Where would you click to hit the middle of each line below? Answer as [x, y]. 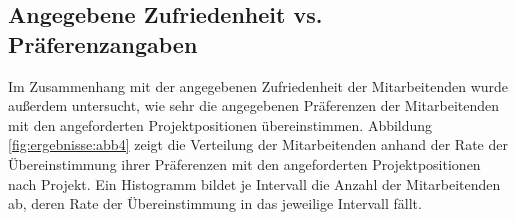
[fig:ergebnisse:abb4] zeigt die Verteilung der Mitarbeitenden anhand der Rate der [258, 144]
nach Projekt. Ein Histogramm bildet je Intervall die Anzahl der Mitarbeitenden [254, 183]
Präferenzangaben [103, 43]
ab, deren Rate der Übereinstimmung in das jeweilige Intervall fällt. [215, 203]
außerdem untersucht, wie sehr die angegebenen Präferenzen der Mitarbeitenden [254, 105]
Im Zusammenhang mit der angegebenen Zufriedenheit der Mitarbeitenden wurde [258, 85]
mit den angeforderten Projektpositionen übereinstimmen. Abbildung [220, 124]
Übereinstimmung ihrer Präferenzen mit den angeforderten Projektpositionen [244, 163]
